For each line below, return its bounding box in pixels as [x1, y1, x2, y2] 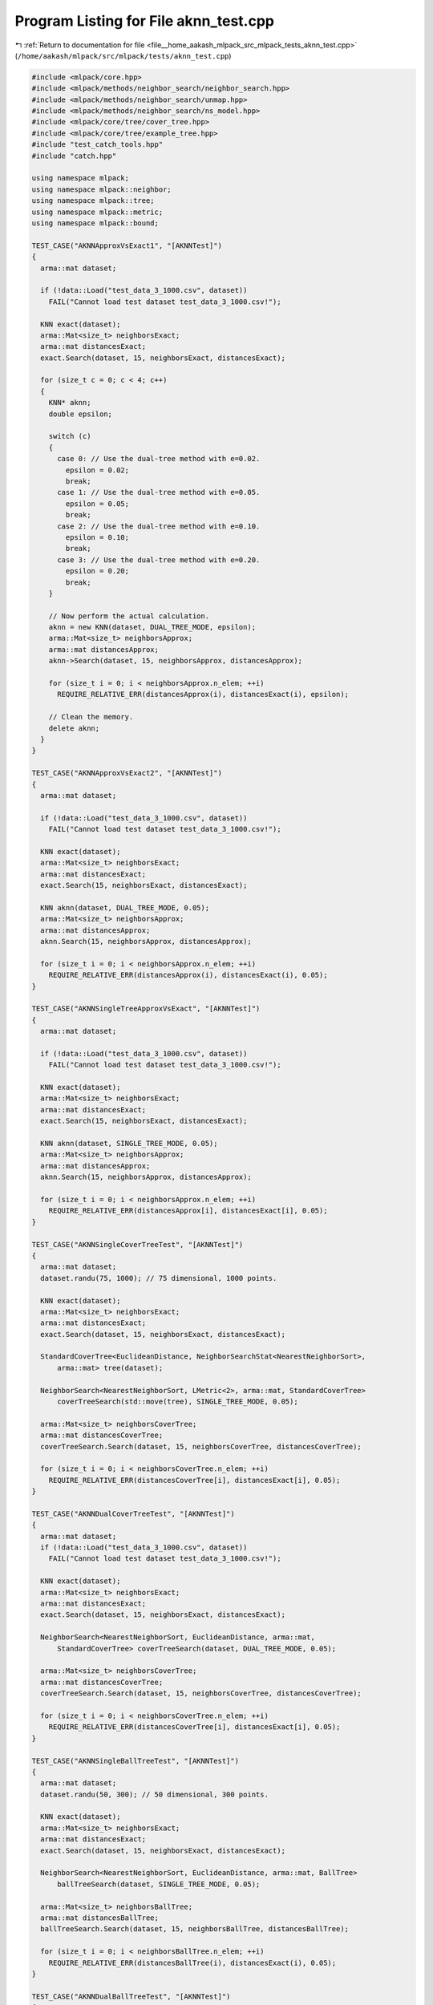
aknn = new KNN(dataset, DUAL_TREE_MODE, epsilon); [48, 622, 257, 632]
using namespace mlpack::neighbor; [31, 184, 172, 194]
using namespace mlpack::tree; [31, 196, 156, 205]
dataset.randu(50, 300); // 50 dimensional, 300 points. [40, 1789, 269, 1799]
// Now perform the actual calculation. [48, 611, 210, 621]
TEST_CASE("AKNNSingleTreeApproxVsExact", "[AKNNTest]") [31, 1004, 261, 1014]
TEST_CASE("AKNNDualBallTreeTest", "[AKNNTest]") [31, 1991, 231, 2001]
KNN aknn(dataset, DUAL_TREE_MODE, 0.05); [40, 903, 210, 912]
